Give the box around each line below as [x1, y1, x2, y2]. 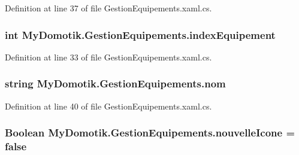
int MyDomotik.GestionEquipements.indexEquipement [5, 27, 276, 42]
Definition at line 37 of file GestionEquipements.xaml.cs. [5, 2, 212, 14]
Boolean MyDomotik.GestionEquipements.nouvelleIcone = [5, 125, 295, 140]
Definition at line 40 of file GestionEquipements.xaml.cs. [5, 99, 212, 112]
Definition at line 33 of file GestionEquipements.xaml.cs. [5, 50, 212, 63]
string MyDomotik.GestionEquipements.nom [5, 76, 226, 91]
